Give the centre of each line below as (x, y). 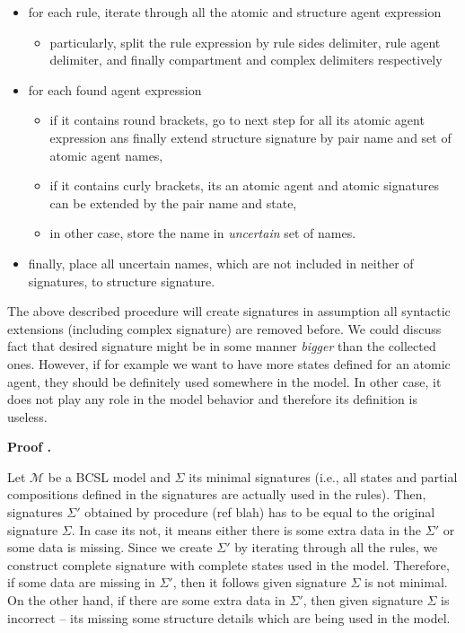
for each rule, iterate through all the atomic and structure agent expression (235, 12)
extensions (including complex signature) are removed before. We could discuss (224, 328)
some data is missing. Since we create (110, 547)
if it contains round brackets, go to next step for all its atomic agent (237, 120)
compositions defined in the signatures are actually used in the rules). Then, (217, 494)
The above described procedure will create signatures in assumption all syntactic (229, 311)
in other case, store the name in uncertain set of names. (203, 233)
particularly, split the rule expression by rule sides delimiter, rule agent (245, 42)
